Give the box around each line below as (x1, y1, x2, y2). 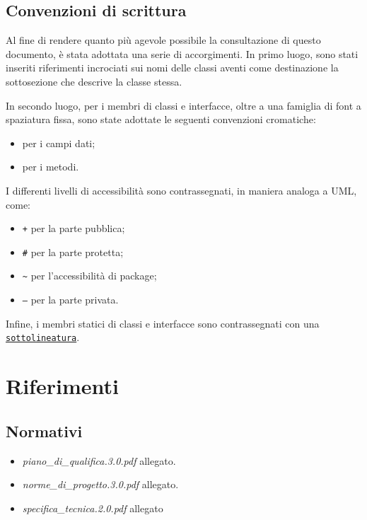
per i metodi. (22, 159, 79, 174)
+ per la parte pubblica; (22, 221, 125, 236)
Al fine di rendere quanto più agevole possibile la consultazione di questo (6, 33, 321, 47)
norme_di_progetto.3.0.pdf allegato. (22, 477, 179, 492)
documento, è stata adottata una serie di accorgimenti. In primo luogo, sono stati (6, 46, 359, 61)
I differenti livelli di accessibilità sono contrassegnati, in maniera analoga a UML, (6, 183, 357, 197)
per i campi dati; (22, 135, 95, 150)
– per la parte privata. (22, 292, 119, 307)
